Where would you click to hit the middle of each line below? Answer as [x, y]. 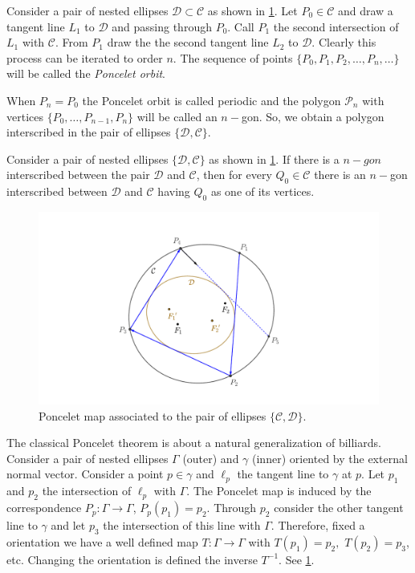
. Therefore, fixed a [318, 525]
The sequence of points [236, 57]
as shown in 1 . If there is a [274, 158]
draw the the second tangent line [188, 42]
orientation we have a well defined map [102, 541]
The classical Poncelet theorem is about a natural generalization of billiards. [194, 443]
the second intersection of [336, 26]
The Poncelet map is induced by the [282, 491]
